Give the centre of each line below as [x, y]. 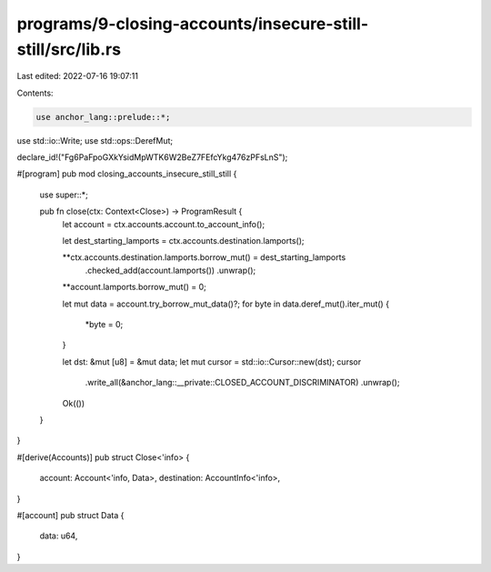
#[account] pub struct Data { [70, 515]
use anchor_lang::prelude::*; [103, 117]
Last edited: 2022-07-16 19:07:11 [77, 76]
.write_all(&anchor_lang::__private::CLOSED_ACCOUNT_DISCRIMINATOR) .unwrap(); [242, 383]
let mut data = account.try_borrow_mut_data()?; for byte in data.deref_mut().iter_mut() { [226, 304]
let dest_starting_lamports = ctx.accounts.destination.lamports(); [183, 241]
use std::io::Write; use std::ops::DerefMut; [95, 140]
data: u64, [59, 536]
